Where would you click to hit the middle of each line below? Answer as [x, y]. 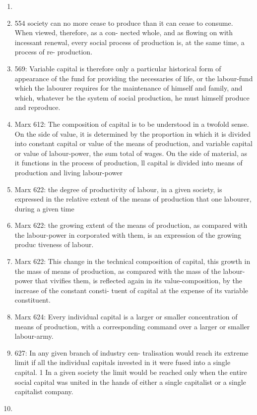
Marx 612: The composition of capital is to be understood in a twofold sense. [132, 124]
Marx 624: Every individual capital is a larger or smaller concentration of [126, 317]
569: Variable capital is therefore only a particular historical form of [118, 68]
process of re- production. [54, 52]
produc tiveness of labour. [54, 244]
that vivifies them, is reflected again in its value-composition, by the [138, 281]
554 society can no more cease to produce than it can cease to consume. [124, 23]
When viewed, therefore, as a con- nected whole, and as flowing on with [124, 32]
